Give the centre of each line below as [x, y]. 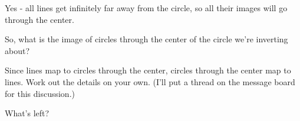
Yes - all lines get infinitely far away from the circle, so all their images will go [146, 8]
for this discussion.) [40, 93]
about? [17, 50]
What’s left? [27, 113]
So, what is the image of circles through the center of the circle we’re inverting [146, 39]
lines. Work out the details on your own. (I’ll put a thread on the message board [150, 81]
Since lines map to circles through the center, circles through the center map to [148, 70]
